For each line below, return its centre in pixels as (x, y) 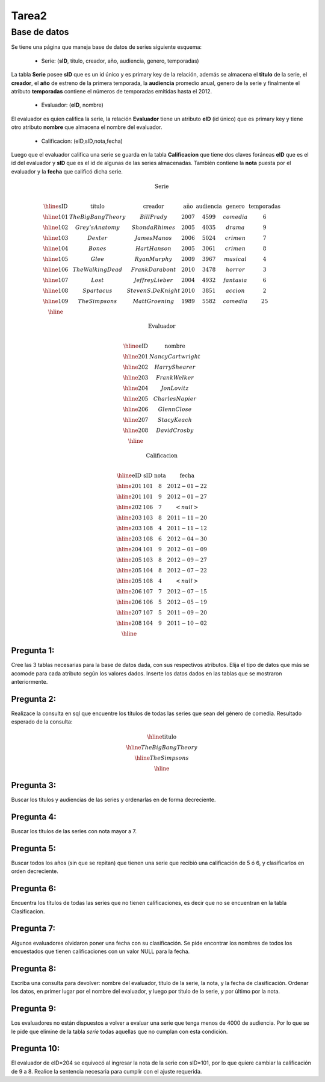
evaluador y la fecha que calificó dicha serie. (67, 171)
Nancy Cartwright (175, 357)
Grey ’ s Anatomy (98, 227)
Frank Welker (175, 378)
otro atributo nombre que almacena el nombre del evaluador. (87, 127)
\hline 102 (56, 227)
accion (235, 290)
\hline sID (55, 206)
